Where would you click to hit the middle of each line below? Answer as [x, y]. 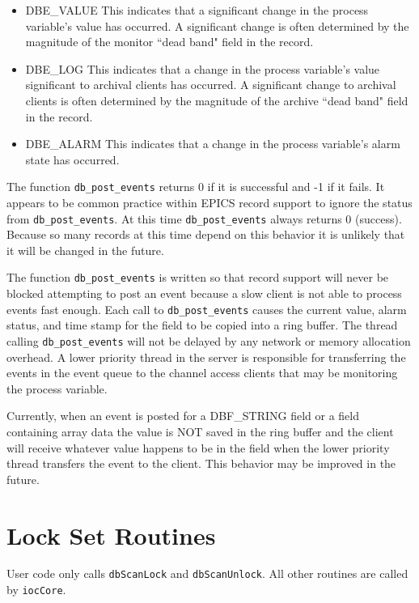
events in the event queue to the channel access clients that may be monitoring [202, 373]
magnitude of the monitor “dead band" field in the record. [169, 42]
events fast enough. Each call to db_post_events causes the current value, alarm [207, 309]
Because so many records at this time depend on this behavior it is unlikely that [206, 234]
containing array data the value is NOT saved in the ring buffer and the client [200, 431]
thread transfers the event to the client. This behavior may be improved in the [201, 463]
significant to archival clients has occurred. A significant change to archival [211, 85]
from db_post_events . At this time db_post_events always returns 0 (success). [204, 218]
